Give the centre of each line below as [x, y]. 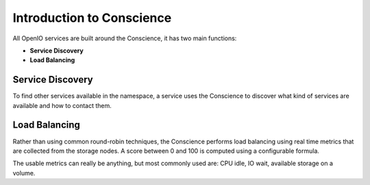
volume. [24, 173]
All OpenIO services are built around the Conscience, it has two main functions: [125, 38]
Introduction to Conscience [92, 18]
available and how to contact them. [62, 105]
